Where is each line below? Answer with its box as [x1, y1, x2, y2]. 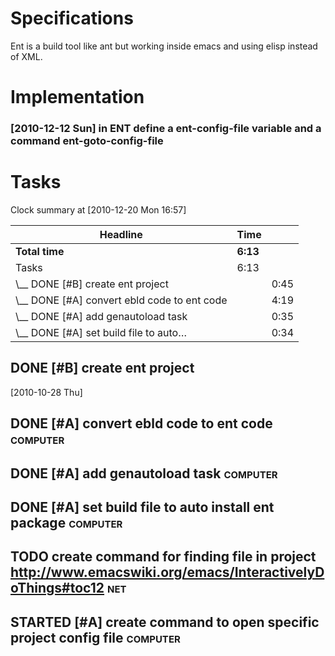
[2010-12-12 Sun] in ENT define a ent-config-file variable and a [10, 122, 322, 136]
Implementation [10, 86, 145, 109]
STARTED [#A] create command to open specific [10, 613, 320, 631]
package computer [10, 514, 123, 531]
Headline [99, 227, 143, 241]
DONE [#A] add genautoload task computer [10, 465, 278, 482]
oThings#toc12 [10, 580, 105, 597]
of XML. [10, 50, 43, 62]
